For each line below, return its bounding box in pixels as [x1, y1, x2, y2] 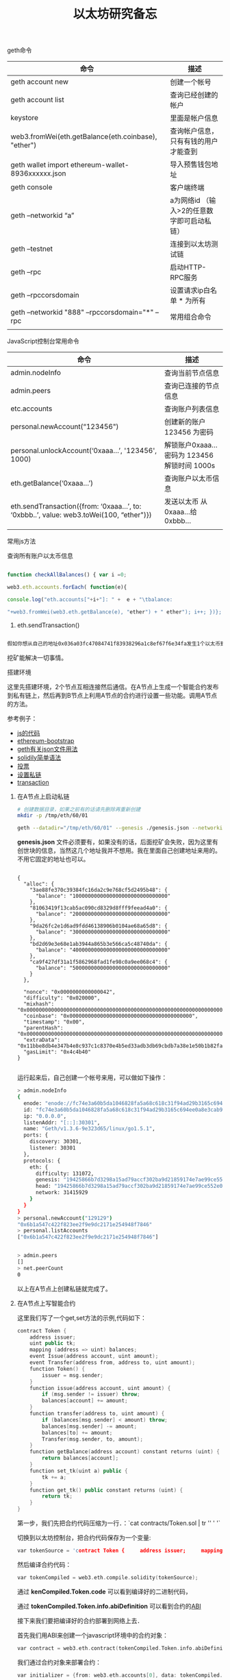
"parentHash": [23, 1025, 64, 1032]
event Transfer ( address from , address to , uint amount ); [29, 1359, 196, 1366]
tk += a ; [42, 1474, 67, 1481]
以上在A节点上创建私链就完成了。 [16, 1285, 112, 1293]
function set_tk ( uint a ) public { [29, 1468, 128, 1474]
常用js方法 [7, 537, 36, 546]
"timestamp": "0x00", [23, 1019, 86, 1025]
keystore [10, 113, 39, 123]
